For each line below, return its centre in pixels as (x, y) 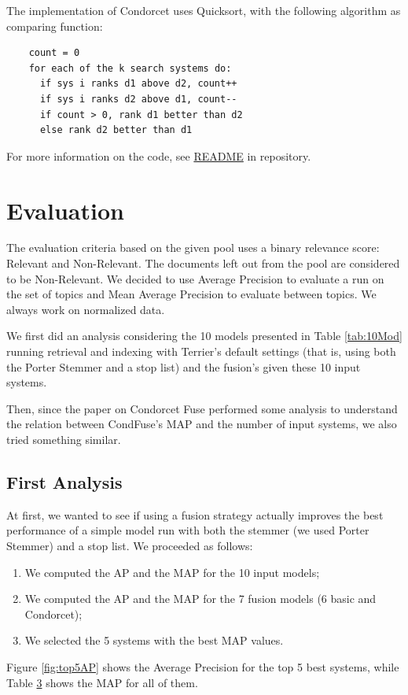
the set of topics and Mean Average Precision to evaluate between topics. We (191, 294)
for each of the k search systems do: (130, 68)
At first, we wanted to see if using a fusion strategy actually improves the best (195, 514)
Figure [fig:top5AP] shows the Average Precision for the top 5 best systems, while (203, 666)
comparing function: (55, 26)
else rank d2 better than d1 (116, 130)
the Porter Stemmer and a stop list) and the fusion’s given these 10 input (184, 366)
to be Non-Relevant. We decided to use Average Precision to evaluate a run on (195, 278)
